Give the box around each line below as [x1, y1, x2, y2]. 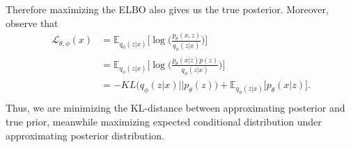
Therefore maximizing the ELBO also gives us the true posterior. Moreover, [6, 2, 329, 16]
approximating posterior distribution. [6, 128, 164, 142]
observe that [6, 15, 58, 30]
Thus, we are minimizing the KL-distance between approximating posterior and [6, 101, 345, 115]
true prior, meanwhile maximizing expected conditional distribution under [6, 114, 322, 128]
